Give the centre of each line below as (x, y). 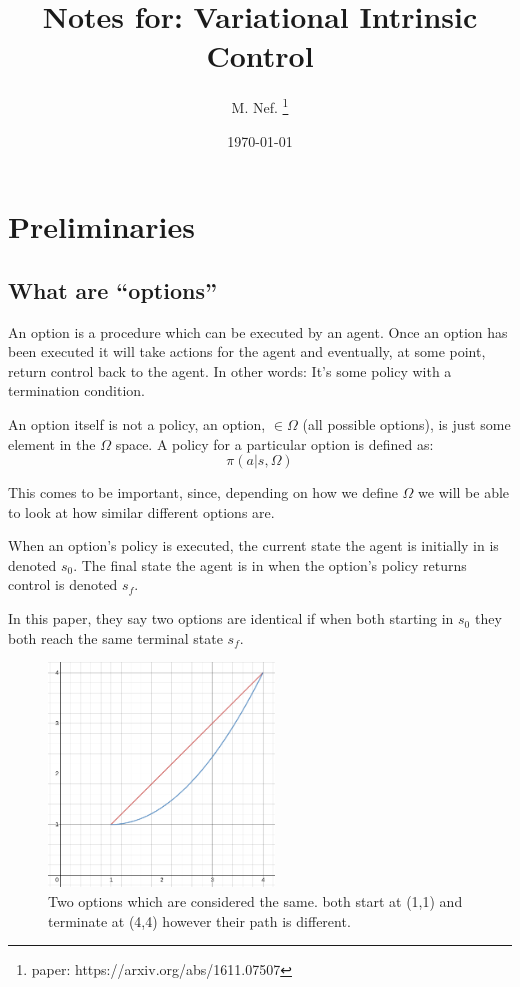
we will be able (464, 492)
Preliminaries (101, 226)
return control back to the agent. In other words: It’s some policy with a (230, 370)
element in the (52, 443)
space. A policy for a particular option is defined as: (274, 443)
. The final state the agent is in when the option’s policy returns (270, 564)
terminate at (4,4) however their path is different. (199, 920)
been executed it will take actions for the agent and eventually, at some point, (247, 351)
